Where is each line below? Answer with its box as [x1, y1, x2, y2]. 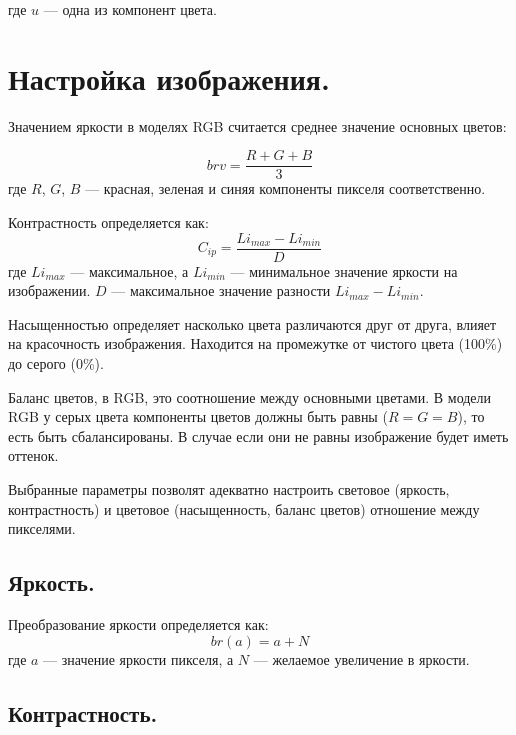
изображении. [8, 280, 91, 301]
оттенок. [8, 445, 59, 466]
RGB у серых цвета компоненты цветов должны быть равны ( [8, 406, 388, 427]
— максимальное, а [70, 260, 189, 281]
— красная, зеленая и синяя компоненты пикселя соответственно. [85, 178, 486, 199]
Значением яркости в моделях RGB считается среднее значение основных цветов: [8, 115, 507, 136]
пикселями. [8, 518, 76, 539]
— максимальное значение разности [111, 280, 331, 301]
